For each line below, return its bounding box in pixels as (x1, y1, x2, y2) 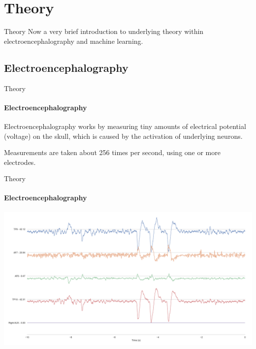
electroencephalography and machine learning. (4, 35, 143, 46)
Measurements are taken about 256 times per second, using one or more (4, 147, 221, 158)
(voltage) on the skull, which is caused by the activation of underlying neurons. (4, 130, 243, 141)
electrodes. (4, 157, 36, 167)
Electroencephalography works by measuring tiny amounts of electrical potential (4, 121, 246, 131)
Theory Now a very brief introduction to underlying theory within (4, 26, 204, 36)
